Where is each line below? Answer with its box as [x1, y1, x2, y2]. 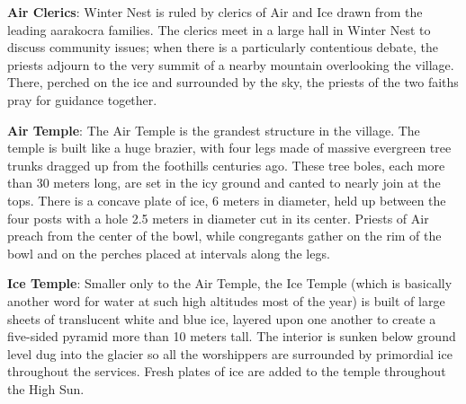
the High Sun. [7, 379, 85, 398]
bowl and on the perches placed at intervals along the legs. [7, 243, 330, 262]
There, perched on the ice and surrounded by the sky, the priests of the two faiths [7, 73, 459, 92]
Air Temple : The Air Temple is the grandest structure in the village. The [7, 120, 420, 139]
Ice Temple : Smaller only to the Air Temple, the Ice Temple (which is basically [7, 274, 453, 293]
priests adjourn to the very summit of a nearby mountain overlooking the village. [7, 55, 454, 74]
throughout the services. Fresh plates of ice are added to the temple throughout [7, 362, 446, 381]
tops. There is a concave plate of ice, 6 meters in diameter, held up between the [7, 190, 446, 209]
